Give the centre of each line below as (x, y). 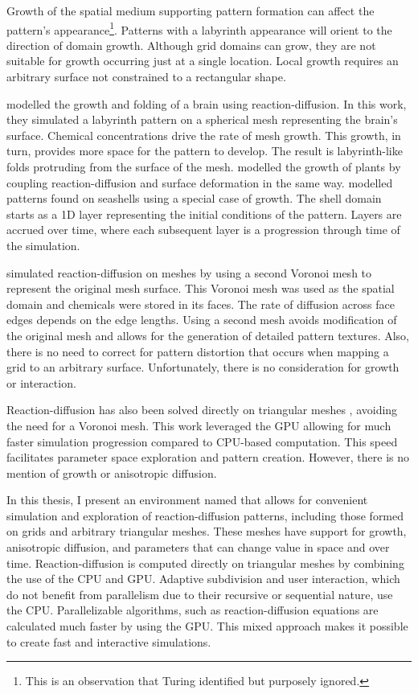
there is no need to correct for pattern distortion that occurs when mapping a (198, 351)
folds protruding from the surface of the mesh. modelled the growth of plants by (204, 166)
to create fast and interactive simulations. (109, 641)
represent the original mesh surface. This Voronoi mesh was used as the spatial (201, 288)
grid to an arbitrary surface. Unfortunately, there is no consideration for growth (203, 367)
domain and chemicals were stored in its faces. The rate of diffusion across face (201, 304)
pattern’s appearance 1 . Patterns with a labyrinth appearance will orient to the (199, 28)
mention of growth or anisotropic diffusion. (112, 472)
